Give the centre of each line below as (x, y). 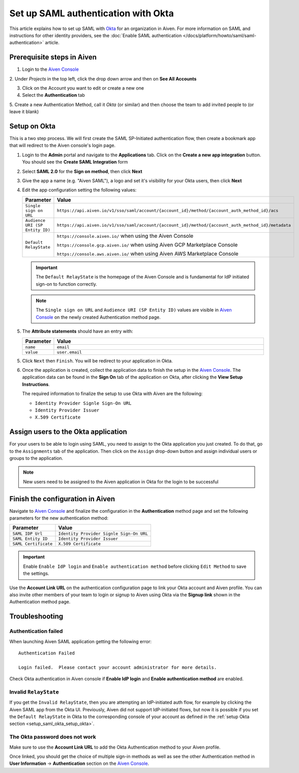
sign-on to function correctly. (67, 284)
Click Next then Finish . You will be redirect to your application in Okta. (97, 361)
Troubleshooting (36, 616)
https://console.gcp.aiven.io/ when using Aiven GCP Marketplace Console (147, 244)
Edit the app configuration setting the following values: (79, 190)
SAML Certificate (33, 544)
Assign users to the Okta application (68, 432)
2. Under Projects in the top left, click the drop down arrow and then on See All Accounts (103, 78)
